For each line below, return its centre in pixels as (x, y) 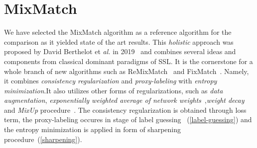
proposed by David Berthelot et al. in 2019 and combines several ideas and (120, 51)
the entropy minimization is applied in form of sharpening (92, 129)
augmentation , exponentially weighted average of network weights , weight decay (124, 100)
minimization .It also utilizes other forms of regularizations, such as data (114, 90)
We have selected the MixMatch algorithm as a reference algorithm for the (118, 32)
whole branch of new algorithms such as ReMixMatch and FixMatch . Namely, (127, 71)
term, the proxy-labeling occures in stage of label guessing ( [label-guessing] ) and (128, 119)
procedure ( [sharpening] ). (43, 139)
